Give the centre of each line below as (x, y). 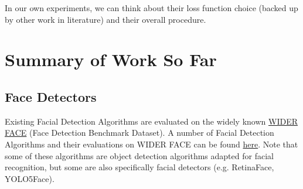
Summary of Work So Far (111, 59)
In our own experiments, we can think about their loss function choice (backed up (151, 8)
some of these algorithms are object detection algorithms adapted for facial (139, 155)
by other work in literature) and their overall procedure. (105, 19)
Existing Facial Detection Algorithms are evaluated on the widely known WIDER (151, 121)
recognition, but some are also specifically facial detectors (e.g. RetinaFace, (139, 167)
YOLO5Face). (30, 178)
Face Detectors (51, 96)
